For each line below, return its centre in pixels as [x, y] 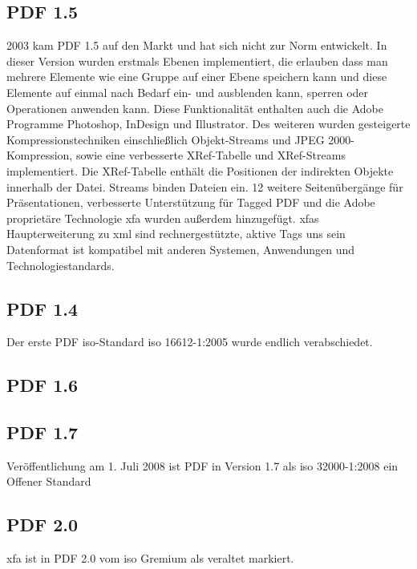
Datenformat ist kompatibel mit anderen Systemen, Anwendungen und [181, 249]
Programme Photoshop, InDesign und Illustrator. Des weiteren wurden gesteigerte [208, 124]
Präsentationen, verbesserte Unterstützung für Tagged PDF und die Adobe [191, 202]
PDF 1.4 [43, 308]
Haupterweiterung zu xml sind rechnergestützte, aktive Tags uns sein [176, 234]
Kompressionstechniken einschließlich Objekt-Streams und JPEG [166, 139]
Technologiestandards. [61, 265]
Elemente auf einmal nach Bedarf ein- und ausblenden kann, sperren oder [188, 92]
